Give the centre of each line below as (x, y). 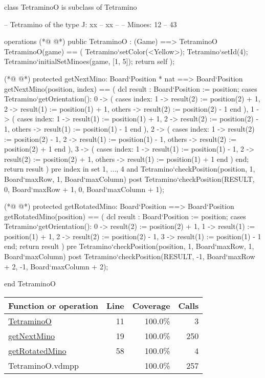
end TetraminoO (30, 283)
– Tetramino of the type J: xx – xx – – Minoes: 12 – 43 (91, 24)
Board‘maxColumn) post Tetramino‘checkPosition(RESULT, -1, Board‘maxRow (130, 256)
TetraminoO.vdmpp (43, 365)
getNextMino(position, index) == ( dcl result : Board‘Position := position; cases (131, 88)
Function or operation (53, 305)
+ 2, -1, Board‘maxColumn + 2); (56, 266)
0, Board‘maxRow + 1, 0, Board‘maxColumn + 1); (84, 189)
